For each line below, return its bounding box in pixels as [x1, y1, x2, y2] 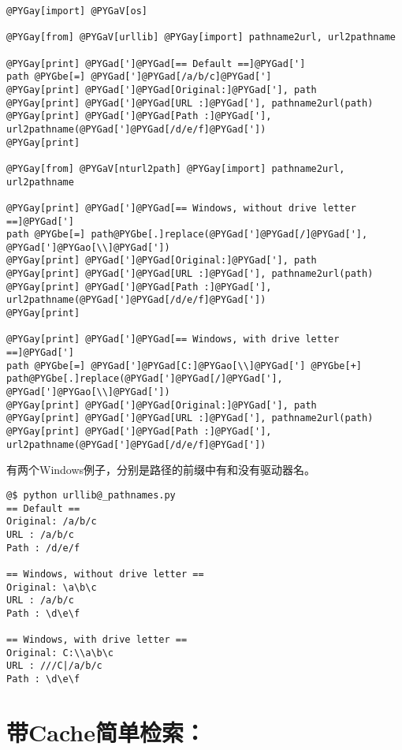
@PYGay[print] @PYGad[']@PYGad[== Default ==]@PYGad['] [6, 58, 306, 69]
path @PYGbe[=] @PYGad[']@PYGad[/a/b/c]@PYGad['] [6, 71, 272, 83]
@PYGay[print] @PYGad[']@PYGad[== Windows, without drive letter [6, 202, 356, 214]
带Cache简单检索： [6, 715, 206, 748]
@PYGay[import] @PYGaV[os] [6, 6, 147, 17]
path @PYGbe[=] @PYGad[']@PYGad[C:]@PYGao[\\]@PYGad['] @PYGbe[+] [6, 360, 363, 371]
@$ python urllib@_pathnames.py [6, 489, 176, 501]
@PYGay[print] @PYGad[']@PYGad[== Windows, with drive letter [6, 334, 340, 345]
